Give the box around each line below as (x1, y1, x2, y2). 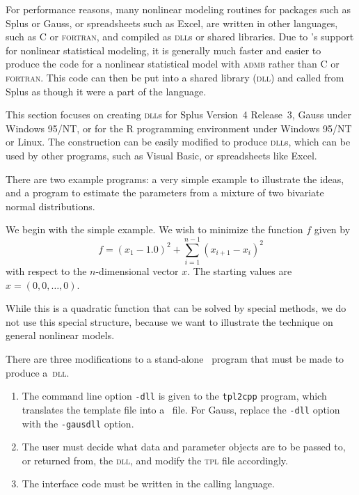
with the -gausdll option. (22, 416, 134, 430)
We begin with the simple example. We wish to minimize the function (6, 222, 303, 237)
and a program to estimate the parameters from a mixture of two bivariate (6, 185, 324, 200)
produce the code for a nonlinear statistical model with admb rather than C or (6, 56, 340, 71)
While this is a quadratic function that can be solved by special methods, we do (6, 301, 346, 315)
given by (314, 222, 351, 237)
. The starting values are (187, 264, 292, 278)
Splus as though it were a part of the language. (6, 84, 207, 98)
